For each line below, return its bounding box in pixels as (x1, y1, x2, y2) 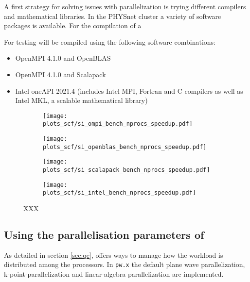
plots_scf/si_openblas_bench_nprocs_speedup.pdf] (43, 143, 207, 150)
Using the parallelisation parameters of (4, 227, 204, 242)
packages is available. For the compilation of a (4, 20, 142, 31)
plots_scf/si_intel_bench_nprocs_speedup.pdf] (43, 189, 196, 197)
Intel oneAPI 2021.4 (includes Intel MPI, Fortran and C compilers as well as (15, 85, 243, 96)
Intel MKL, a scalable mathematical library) (15, 95, 148, 105)
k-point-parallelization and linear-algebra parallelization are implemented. (4, 269, 224, 279)
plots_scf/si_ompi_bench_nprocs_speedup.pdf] (43, 120, 193, 128)
